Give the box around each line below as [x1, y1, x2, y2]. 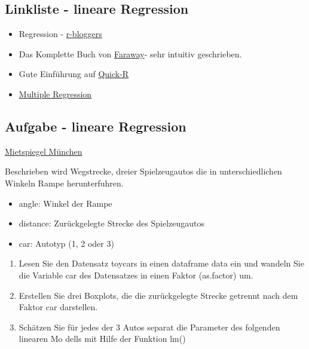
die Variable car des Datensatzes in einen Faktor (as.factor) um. [19, 268, 253, 281]
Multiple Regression [19, 87, 92, 100]
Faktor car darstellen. [19, 301, 98, 313]
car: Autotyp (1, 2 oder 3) [19, 237, 114, 249]
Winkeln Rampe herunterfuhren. [5, 176, 124, 189]
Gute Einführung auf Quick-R [19, 68, 129, 80]
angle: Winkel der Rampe [19, 197, 112, 209]
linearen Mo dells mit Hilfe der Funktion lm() [19, 332, 186, 345]
